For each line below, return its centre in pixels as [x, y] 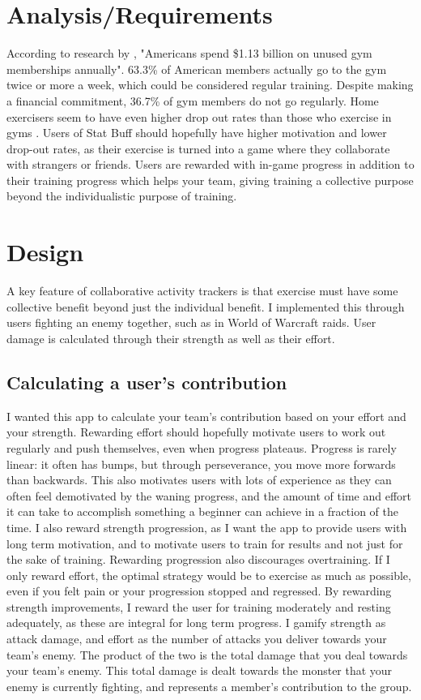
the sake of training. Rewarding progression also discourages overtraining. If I [198, 559]
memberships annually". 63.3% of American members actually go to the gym [197, 69]
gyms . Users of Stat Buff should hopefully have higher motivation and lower [197, 133]
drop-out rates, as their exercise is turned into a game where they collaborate [198, 148]
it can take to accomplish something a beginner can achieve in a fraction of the [202, 511]
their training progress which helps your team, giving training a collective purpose [210, 180]
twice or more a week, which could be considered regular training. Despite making [210, 85]
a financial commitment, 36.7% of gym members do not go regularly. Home [193, 100]
